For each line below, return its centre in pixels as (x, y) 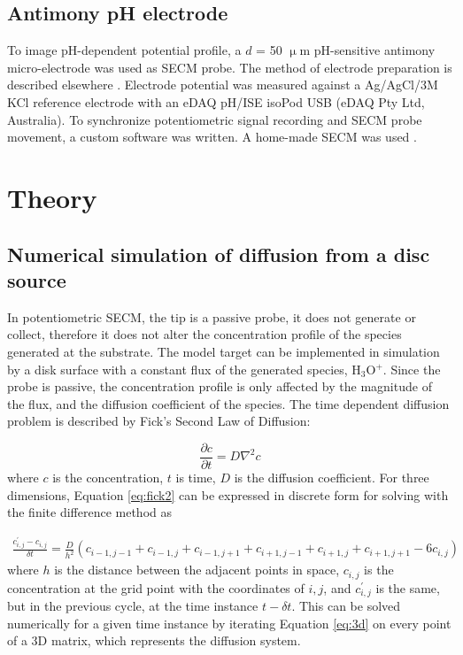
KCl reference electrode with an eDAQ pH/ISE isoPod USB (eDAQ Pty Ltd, (216, 101)
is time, (196, 477)
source (37, 279)
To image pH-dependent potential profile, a (124, 50)
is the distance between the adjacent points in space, (197, 570)
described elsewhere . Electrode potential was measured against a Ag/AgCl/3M (223, 85)
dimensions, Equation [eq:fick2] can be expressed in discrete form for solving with (228, 494)
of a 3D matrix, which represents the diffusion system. (154, 640)
